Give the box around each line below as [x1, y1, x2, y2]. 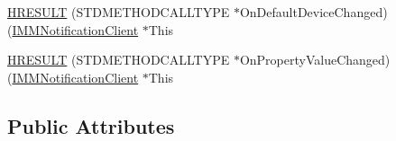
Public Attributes [7, 111, 175, 139]
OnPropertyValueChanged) [239, 50, 391, 69]
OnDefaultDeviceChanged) [239, 3, 388, 21]
